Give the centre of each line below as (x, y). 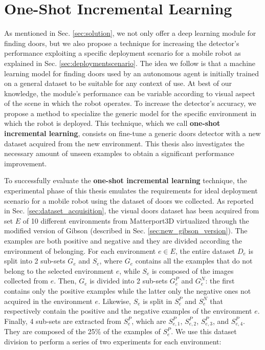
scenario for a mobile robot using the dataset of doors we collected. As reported (129, 200)
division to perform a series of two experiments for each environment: (113, 341)
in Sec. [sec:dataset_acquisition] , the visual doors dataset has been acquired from (132, 211)
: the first (220, 281)
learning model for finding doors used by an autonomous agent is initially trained (131, 73)
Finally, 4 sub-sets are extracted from (63, 321)
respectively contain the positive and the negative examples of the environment (128, 311)
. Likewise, (114, 301)
